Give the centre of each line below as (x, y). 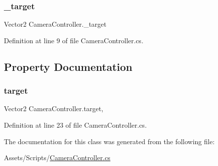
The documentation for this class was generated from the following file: (109, 141)
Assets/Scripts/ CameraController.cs (57, 158)
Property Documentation (68, 66)
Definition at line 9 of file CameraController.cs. (74, 40)
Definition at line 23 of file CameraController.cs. (75, 125)
